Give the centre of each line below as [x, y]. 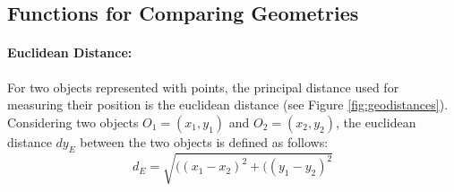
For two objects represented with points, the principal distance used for [203, 87]
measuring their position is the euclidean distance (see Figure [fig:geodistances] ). [228, 105]
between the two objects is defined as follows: [204, 141]
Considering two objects [73, 122]
